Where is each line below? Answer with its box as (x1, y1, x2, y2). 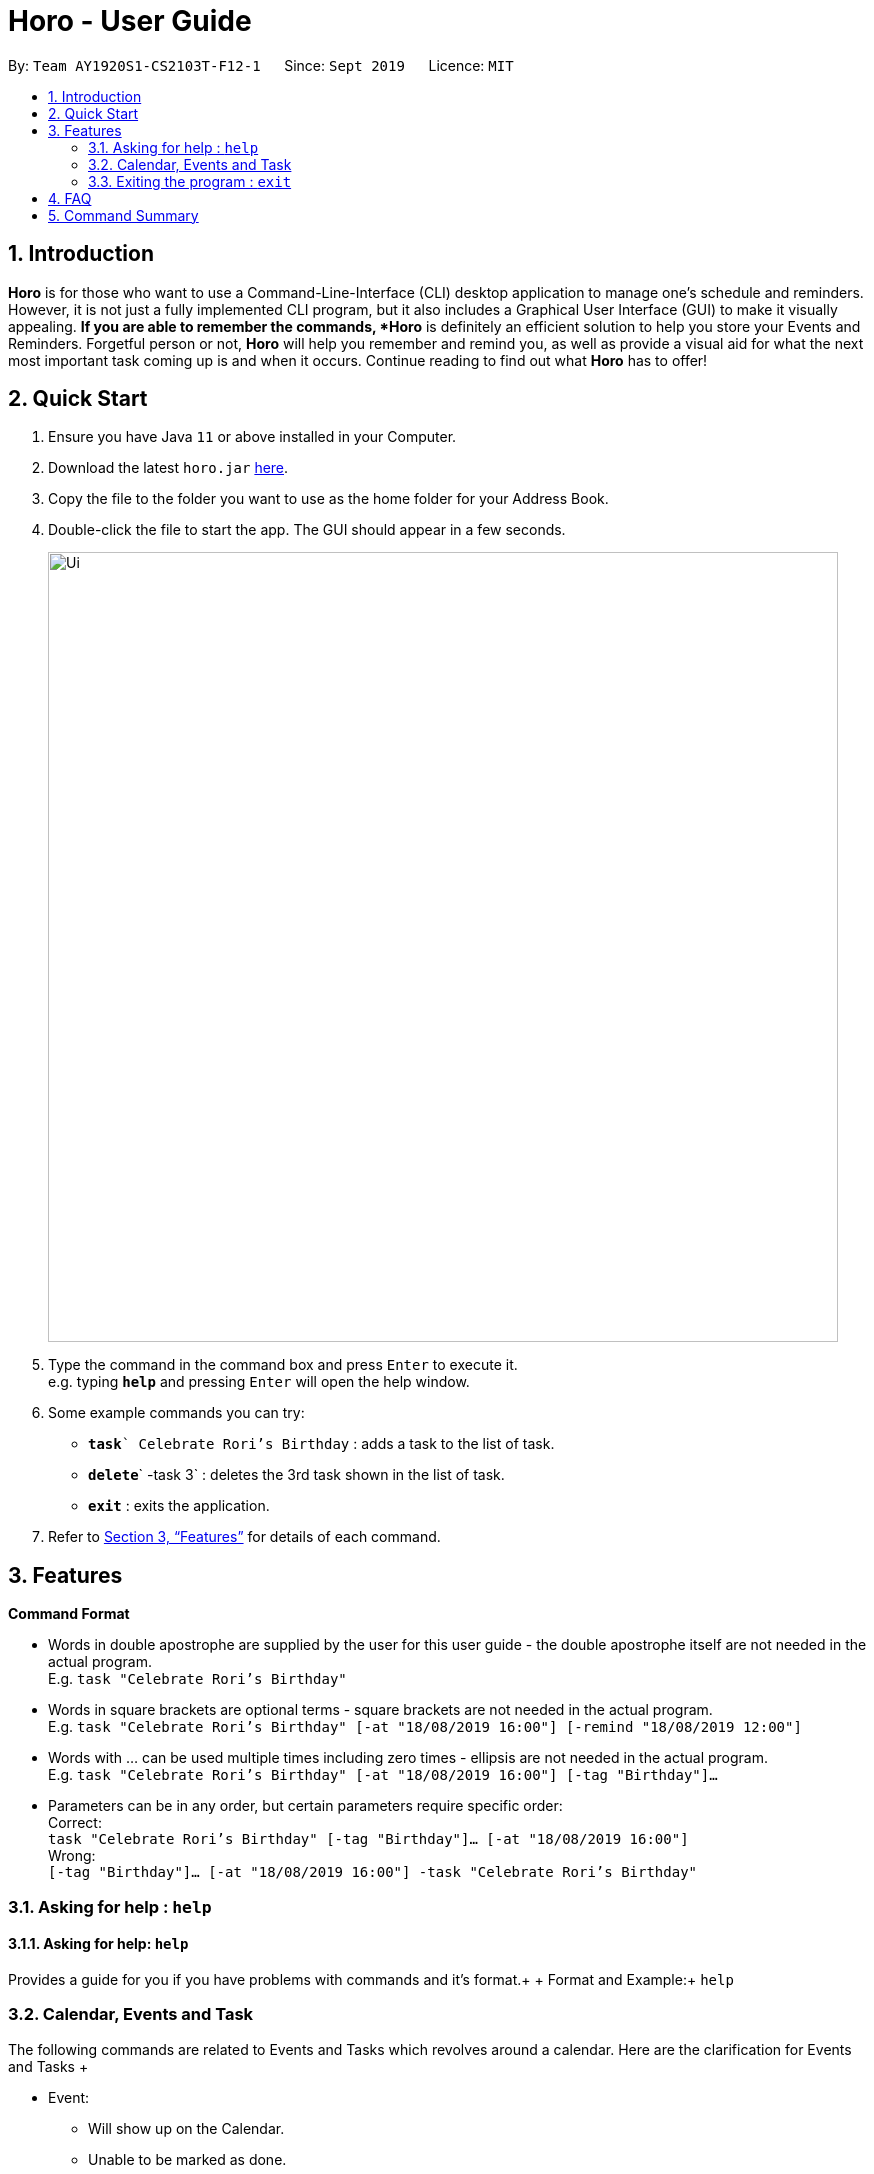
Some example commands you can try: (48, 1404, 305, 1422)
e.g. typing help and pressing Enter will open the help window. (48, 1373, 470, 1391)
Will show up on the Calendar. (88, 2119, 285, 2137)
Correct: (48, 1814, 102, 1832)
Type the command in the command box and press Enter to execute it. (48, 1356, 518, 1374)
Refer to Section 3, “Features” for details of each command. (48, 1528, 441, 1546)
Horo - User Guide (8, 4, 252, 38)
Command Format (8, 1605, 130, 1623)
